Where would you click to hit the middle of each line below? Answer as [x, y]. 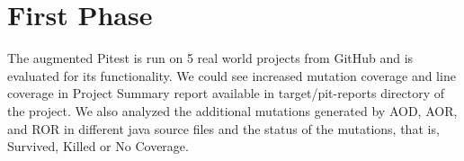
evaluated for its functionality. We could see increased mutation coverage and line [232, 75]
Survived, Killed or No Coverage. [98, 146]
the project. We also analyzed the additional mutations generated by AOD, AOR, [232, 110]
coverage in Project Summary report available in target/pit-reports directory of [226, 93]
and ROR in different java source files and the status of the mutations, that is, [223, 128]
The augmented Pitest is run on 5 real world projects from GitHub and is [210, 58]
